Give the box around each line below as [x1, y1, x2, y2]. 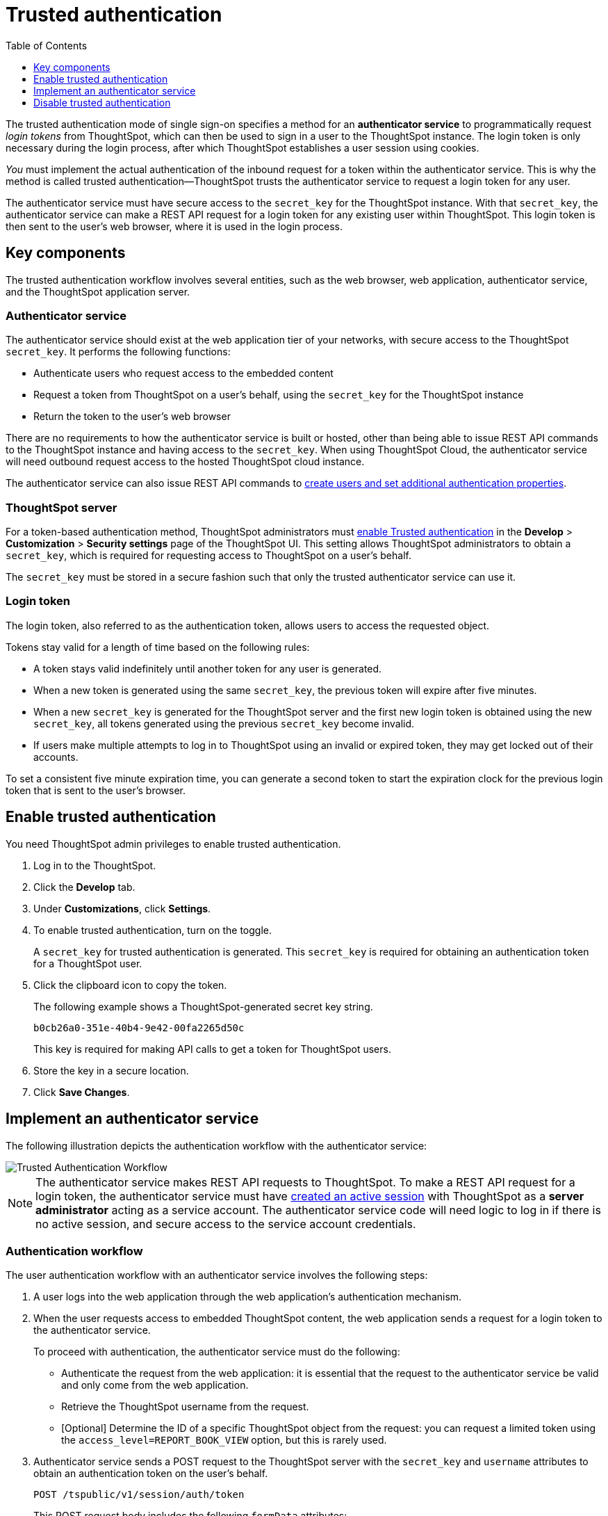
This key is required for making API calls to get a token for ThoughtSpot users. [33, 1042, 391, 1055]
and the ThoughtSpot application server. [6, 285, 190, 298]
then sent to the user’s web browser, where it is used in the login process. [6, 220, 343, 232]
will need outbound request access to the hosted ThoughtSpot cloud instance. [6, 455, 365, 468]
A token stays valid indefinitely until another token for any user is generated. [33, 662, 382, 675]
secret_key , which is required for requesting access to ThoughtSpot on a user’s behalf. [6, 549, 411, 562]
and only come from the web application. [61, 1379, 249, 1392]
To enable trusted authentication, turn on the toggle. [33, 924, 272, 936]
